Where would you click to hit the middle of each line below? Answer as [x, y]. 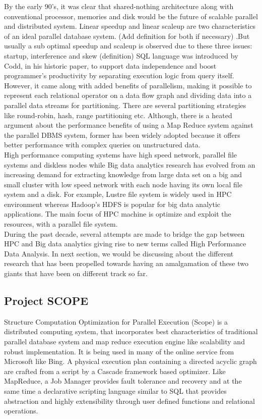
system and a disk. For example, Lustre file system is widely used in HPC [118, 194]
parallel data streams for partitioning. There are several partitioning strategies [125, 105]
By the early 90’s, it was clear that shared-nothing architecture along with [119, 6]
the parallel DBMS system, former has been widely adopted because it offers [122, 135]
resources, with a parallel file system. [61, 224]
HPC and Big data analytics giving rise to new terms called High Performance [125, 244]
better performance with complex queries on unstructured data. [102, 145]
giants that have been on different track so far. [76, 273]
